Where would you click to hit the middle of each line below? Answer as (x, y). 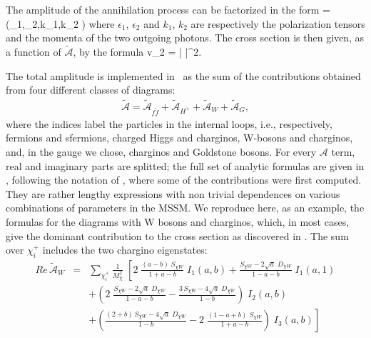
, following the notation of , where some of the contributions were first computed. (184, 180)
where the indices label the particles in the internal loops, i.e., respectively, (169, 123)
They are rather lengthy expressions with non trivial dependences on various (173, 193)
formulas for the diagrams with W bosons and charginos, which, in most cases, (178, 221)
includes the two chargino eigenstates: (125, 250)
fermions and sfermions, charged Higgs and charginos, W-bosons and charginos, (179, 138)
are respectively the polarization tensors (278, 23)
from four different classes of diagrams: (91, 90)
